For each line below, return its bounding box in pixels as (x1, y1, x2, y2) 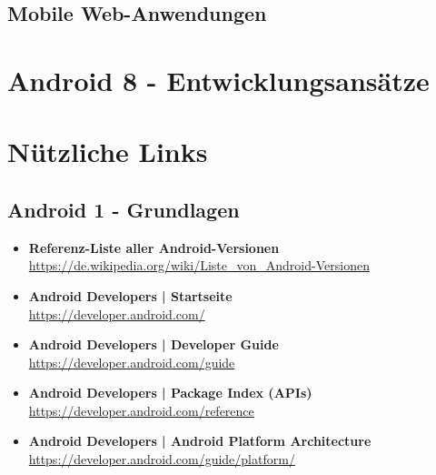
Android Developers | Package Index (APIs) (28, 383, 312, 402)
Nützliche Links (7, 133, 208, 170)
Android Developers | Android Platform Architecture (28, 431, 372, 450)
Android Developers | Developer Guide (28, 335, 279, 354)
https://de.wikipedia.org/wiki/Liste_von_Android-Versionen (28, 256, 370, 275)
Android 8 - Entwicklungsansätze (7, 61, 430, 98)
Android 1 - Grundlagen (7, 195, 240, 223)
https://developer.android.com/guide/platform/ (28, 450, 295, 469)
